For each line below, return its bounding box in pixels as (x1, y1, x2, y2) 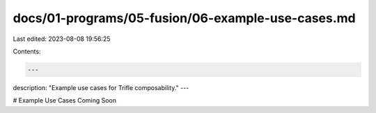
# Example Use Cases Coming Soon (13, 96, 117, 105)
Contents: (13, 47, 41, 55)
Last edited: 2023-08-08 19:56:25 (13, 35, 111, 43)
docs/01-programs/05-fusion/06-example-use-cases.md (13, 10, 357, 26)
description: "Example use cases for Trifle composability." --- (13, 83, 189, 92)
